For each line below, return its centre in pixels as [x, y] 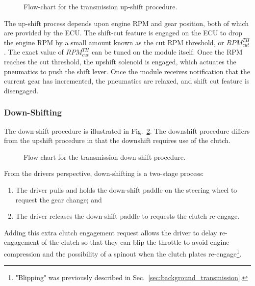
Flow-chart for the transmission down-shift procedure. [105, 157]
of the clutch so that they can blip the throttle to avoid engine [135, 242]
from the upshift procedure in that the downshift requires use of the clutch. [117, 140]
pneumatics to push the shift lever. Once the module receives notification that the [127, 71]
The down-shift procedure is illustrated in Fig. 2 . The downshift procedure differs [127, 130]
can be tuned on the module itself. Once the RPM [167, 52]
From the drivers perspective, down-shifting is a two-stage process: [104, 173]
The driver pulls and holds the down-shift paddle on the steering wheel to [126, 189]
